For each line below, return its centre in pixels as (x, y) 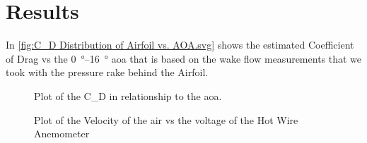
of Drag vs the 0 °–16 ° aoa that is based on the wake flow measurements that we (184, 58)
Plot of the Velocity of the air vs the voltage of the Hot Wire (166, 119)
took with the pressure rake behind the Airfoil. (107, 72)
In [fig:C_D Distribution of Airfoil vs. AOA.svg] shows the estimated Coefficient (180, 45)
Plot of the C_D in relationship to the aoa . (128, 95)
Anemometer (62, 133)
